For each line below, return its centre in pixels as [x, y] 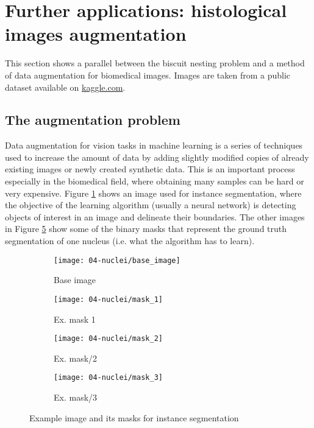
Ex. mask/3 [76, 397]
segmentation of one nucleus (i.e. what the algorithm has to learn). [130, 241]
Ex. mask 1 [75, 319]
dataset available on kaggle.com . [65, 87]
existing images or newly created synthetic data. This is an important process [150, 169]
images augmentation [96, 34]
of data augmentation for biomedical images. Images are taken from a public [148, 75]
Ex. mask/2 [76, 358]
